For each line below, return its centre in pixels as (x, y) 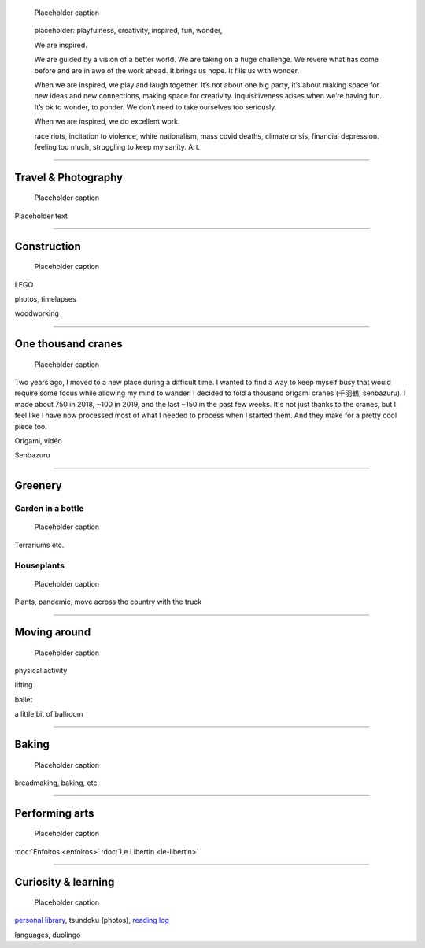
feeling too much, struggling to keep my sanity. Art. (117, 146)
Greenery (38, 485)
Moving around (53, 632)
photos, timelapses (45, 298)
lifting (24, 685)
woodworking (37, 313)
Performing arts (54, 813)
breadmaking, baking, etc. (57, 783)
